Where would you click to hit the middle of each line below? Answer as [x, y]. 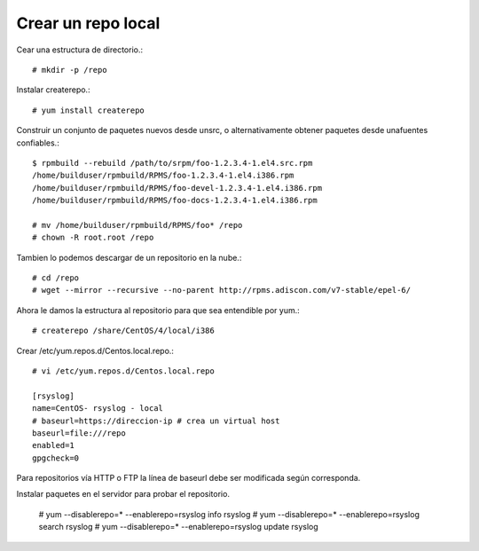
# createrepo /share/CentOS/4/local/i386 [123, 331]
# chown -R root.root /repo [93, 238]
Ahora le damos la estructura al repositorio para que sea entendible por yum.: [158, 310]
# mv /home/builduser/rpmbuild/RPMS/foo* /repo [137, 225]
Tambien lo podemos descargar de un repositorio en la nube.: [129, 257]
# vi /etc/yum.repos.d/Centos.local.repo [123, 371]
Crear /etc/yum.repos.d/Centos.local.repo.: [95, 350]
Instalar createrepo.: [53, 90]
